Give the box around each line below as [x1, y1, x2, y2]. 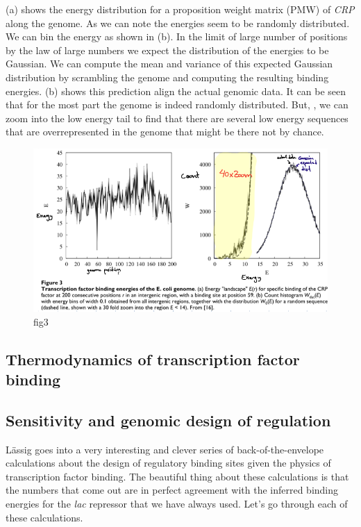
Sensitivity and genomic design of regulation [6, 409, 331, 430]
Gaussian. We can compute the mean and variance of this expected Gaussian [6, 56, 333, 71]
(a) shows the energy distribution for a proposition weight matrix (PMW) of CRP [6, 2, 355, 16]
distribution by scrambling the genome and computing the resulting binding [6, 69, 329, 84]
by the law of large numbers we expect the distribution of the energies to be [6, 42, 329, 57]
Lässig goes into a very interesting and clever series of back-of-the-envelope [6, 442, 324, 456]
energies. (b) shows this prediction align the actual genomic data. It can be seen [6, 83, 346, 98]
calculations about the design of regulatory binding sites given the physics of [6, 455, 331, 470]
